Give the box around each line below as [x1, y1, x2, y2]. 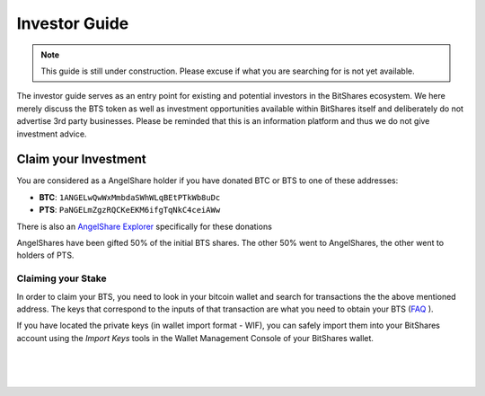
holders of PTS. [16, 250, 75, 260]
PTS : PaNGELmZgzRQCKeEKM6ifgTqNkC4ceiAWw [39, 205, 221, 216]
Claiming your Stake [16, 272, 107, 285]
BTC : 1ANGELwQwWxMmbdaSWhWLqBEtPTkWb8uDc [39, 191, 221, 202]
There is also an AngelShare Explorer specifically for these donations [16, 221, 273, 232]
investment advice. [16, 128, 87, 139]
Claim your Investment [16, 152, 147, 167]
